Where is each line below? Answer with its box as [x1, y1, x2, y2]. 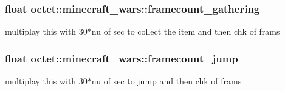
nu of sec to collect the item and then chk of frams [91, 25, 280, 38]
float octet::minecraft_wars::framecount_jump [5, 50, 238, 66]
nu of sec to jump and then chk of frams [91, 75, 242, 87]
